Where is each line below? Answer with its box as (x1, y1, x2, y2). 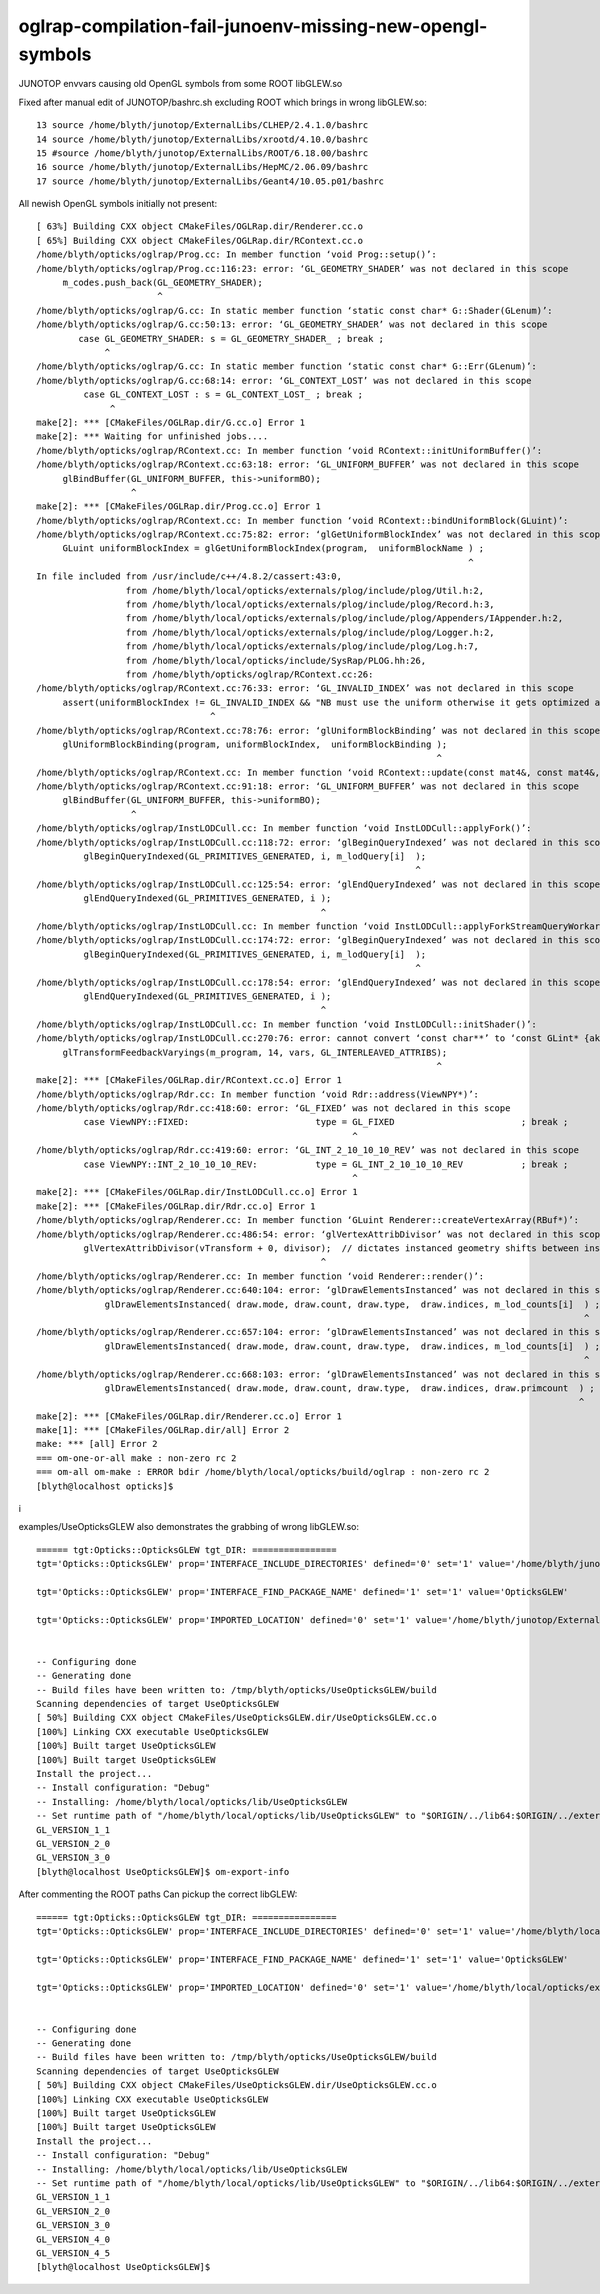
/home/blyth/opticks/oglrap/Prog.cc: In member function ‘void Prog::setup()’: (36, 249, 437, 260)
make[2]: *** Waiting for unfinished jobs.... (36, 431, 269, 442)
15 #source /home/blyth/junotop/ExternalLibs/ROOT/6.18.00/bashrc (36, 147, 369, 159)
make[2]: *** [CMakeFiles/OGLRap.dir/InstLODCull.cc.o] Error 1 (36, 1186, 359, 1198)
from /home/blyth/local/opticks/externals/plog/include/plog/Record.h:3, (125, 599, 495, 610)
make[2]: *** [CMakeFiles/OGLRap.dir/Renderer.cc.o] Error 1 (36, 1410, 342, 1422)
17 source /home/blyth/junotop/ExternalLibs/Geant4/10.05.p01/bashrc (36, 175, 385, 187)
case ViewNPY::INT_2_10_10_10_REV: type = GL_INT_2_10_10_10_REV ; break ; (83, 1158, 569, 1170)
